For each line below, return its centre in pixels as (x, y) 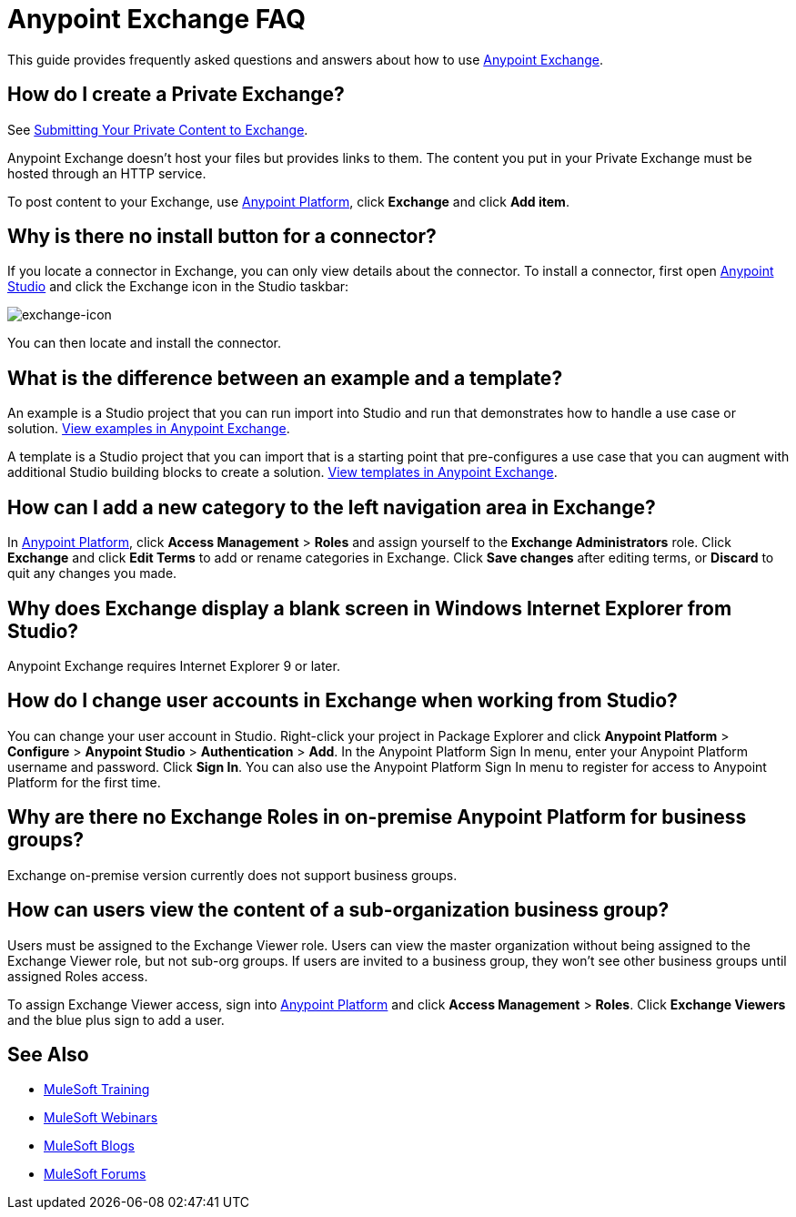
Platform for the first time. (84, 782)
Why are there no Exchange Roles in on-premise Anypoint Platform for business (377, 817)
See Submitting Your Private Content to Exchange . (158, 129)
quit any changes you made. (92, 573)
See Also (48, 1054)
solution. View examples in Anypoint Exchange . (149, 429)
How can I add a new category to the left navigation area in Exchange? (332, 507)
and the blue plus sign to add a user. (116, 1019)
